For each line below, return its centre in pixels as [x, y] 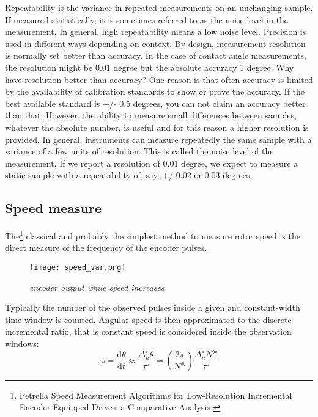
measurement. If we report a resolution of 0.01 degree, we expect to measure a [152, 163]
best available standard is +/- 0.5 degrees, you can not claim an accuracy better [155, 103]
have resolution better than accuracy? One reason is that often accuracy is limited [159, 79]
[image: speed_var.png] [78, 267]
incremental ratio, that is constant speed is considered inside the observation [148, 331]
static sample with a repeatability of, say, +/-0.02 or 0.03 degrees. [129, 175]
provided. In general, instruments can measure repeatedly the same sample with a [158, 139]
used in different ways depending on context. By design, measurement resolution [155, 43]
